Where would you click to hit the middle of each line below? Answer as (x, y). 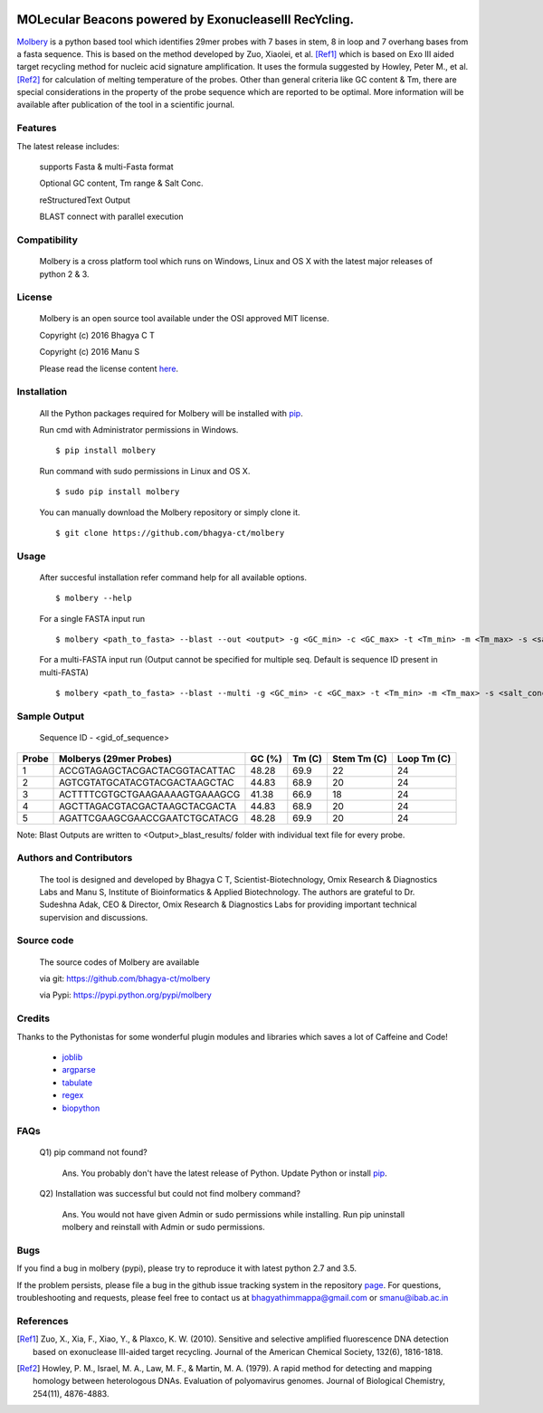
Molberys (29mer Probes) (115, 759)
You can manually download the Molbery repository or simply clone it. (170, 512)
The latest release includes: (68, 146)
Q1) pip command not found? (94, 1152)
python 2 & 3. (64, 274)
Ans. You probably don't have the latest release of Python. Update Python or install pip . (225, 1173)
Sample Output (51, 716)
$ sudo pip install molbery (118, 492)
